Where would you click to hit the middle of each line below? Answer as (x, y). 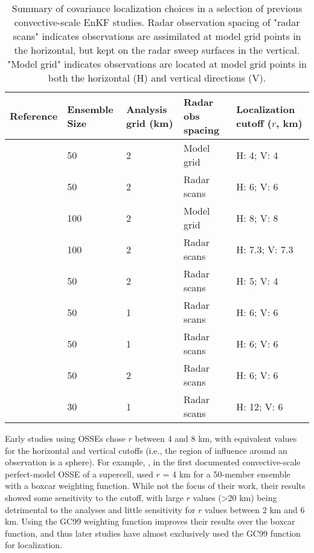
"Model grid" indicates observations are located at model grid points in (157, 64)
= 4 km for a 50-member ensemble (226, 474)
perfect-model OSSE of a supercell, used (79, 474)
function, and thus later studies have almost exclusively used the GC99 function (153, 533)
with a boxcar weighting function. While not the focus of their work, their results (155, 486)
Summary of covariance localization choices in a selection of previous (157, 8)
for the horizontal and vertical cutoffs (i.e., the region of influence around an (146, 450)
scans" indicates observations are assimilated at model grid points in (157, 36)
